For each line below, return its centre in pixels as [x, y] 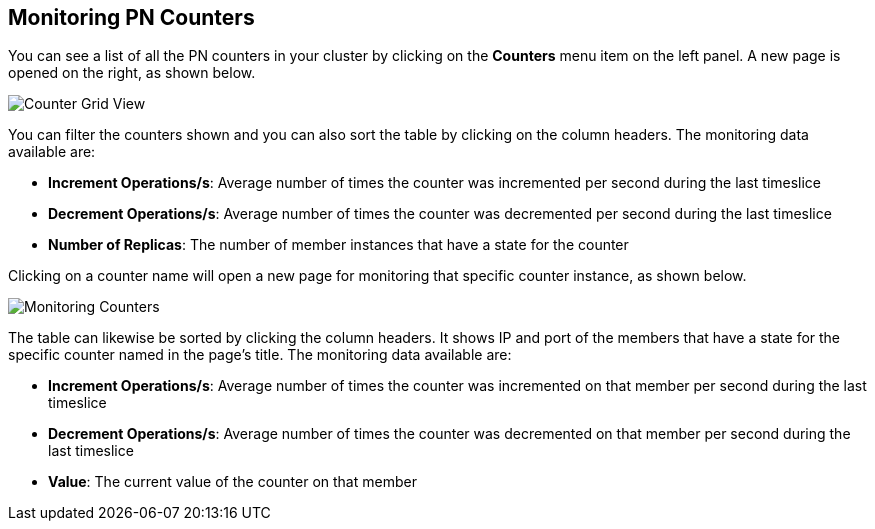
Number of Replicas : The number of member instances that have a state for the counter [338, 245]
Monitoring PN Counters [131, 17]
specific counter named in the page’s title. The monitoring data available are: [260, 355]
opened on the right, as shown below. [132, 73]
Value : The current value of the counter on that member [232, 482]
